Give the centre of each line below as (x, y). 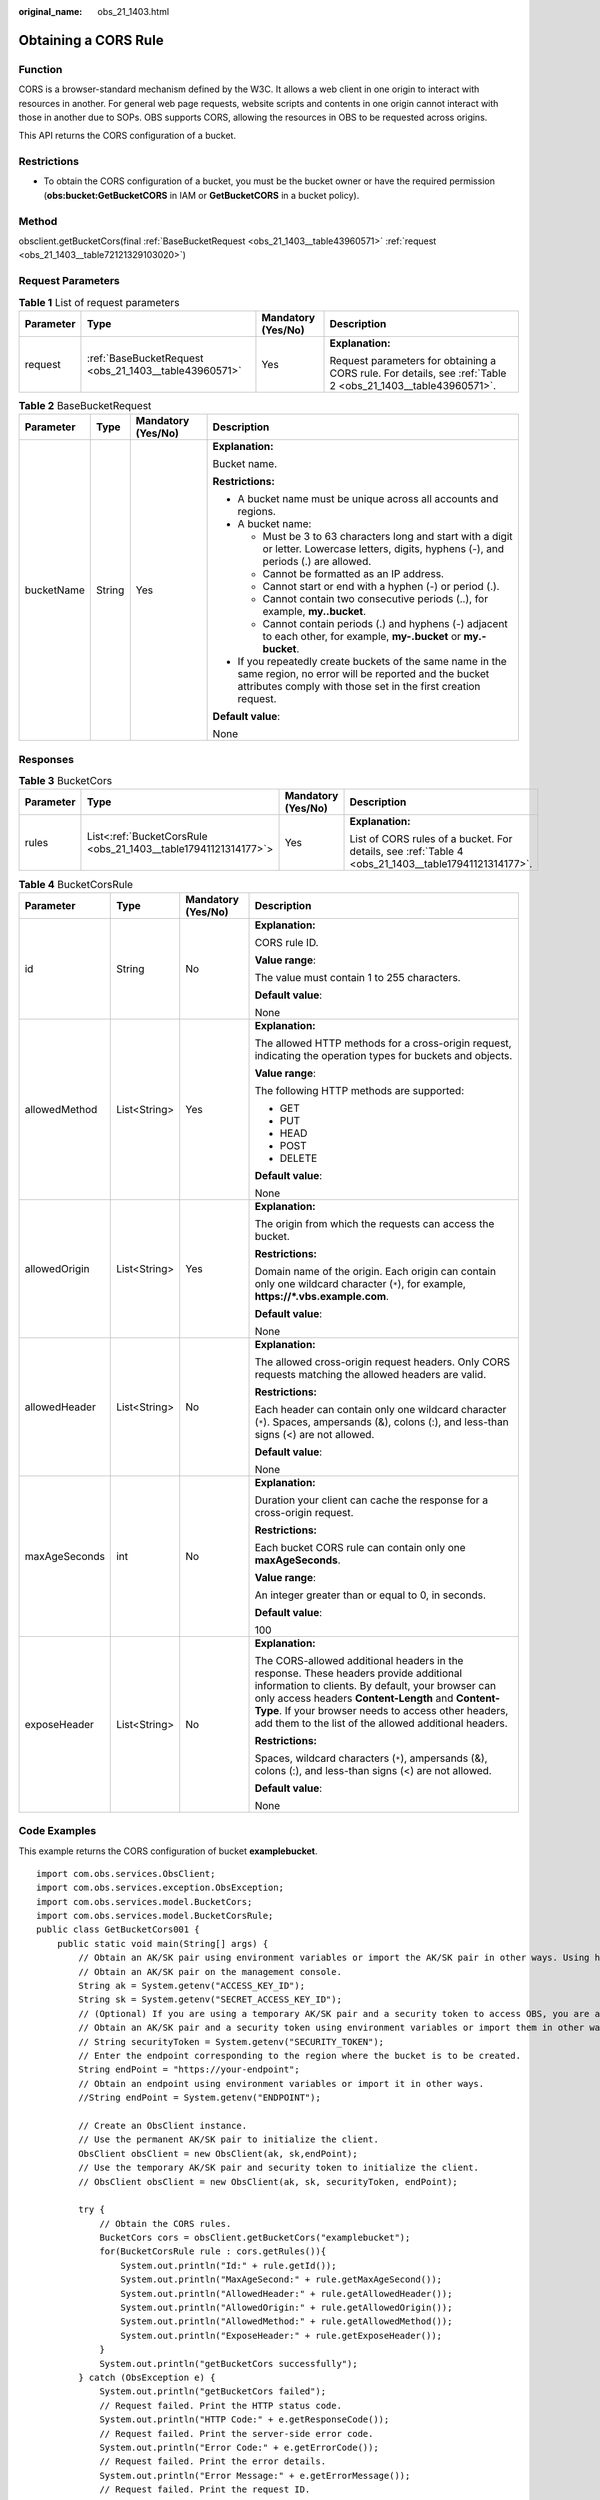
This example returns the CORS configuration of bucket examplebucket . (168, 1851)
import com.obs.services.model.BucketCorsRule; (155, 1916)
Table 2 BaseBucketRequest (85, 406)
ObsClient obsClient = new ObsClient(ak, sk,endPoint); (218, 2153)
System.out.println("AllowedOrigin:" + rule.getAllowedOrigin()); (286, 2308)
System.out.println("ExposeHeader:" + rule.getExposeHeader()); (281, 2335)
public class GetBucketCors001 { (118, 1929)
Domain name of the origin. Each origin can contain (375, 1271)
